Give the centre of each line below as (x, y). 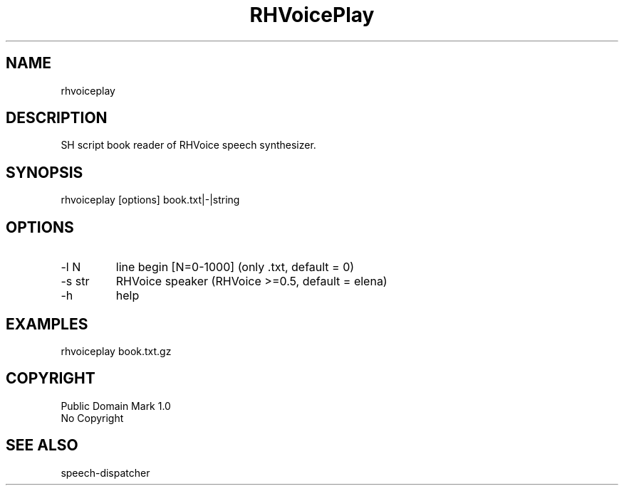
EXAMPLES (47, 324)
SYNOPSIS (45, 172)
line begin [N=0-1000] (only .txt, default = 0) (235, 267)
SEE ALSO (42, 445)
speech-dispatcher (105, 472)
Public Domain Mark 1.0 (116, 406)
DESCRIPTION (57, 118)
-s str (75, 281)
